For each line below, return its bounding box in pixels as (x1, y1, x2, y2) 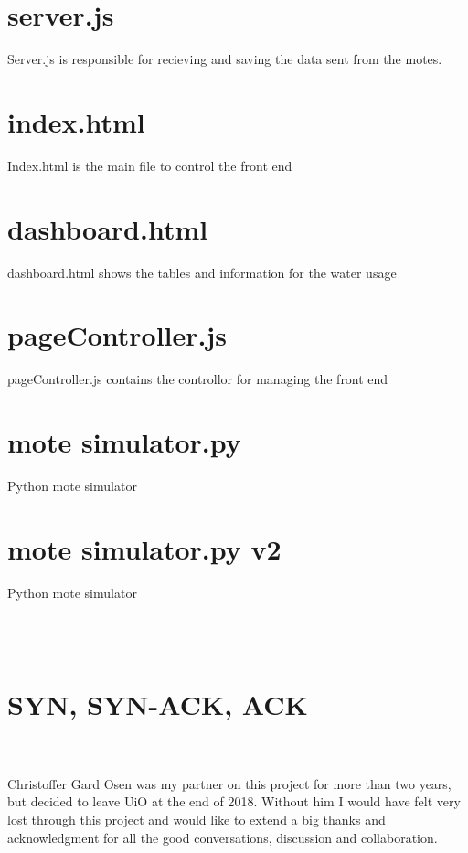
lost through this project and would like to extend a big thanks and (7, 810, 386, 828)
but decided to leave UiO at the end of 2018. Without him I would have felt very (7, 792, 461, 811)
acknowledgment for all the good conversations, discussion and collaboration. (7, 827, 438, 847)
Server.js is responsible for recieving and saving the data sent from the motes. (7, 49, 442, 69)
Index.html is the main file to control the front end (7, 155, 292, 175)
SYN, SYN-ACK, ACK (7, 685, 308, 722)
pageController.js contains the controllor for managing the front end (7, 369, 388, 389)
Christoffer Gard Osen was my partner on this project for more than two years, (7, 773, 452, 793)
